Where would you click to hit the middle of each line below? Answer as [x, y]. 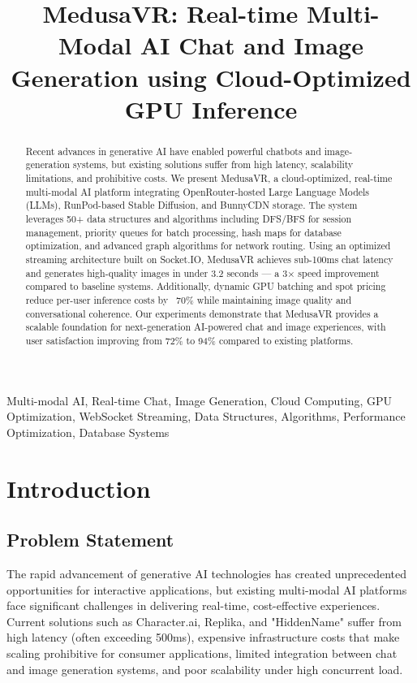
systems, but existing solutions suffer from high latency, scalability [213, 164]
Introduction [79, 488]
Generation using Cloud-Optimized [211, 77]
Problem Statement [90, 540]
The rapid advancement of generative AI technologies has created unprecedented [206, 573]
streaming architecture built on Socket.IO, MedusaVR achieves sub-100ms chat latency [209, 259]
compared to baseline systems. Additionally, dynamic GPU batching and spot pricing [206, 286]
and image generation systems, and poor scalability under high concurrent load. [205, 669]
